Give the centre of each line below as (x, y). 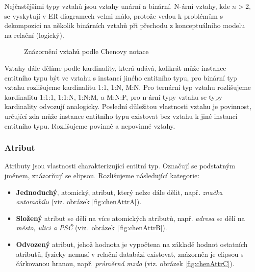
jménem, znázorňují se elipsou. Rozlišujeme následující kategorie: (102, 175)
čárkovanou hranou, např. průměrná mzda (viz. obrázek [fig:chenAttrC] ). (125, 263)
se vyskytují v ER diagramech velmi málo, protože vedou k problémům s (114, 15)
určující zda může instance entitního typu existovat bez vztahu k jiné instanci (121, 116)
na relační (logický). (34, 35)
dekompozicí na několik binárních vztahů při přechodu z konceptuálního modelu (125, 25)
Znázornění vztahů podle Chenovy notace (87, 51)
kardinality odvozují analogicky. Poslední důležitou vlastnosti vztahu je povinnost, (128, 106)
